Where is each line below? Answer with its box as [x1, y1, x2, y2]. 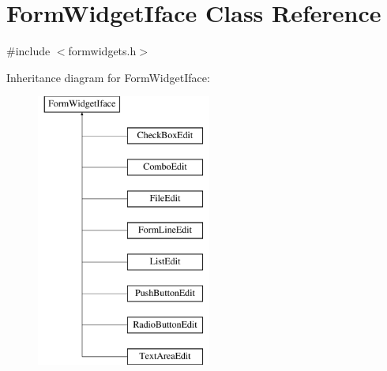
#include [6, 43, 51, 59]
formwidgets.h [68, 43, 137, 59]
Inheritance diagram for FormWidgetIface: [6, 69, 210, 85]
